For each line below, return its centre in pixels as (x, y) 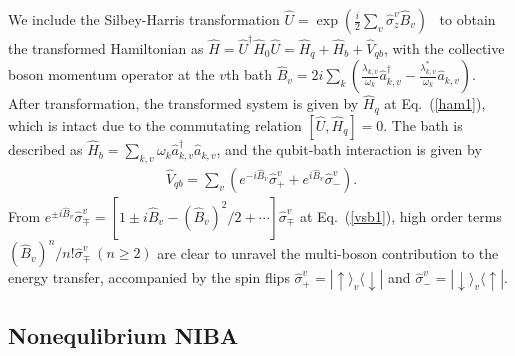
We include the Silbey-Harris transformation (144, 19)
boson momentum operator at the (111, 74)
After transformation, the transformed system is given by (183, 103)
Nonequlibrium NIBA (123, 334)
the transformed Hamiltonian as (106, 47)
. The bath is (423, 124)
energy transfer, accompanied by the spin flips (149, 277)
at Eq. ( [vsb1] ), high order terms (400, 215)
